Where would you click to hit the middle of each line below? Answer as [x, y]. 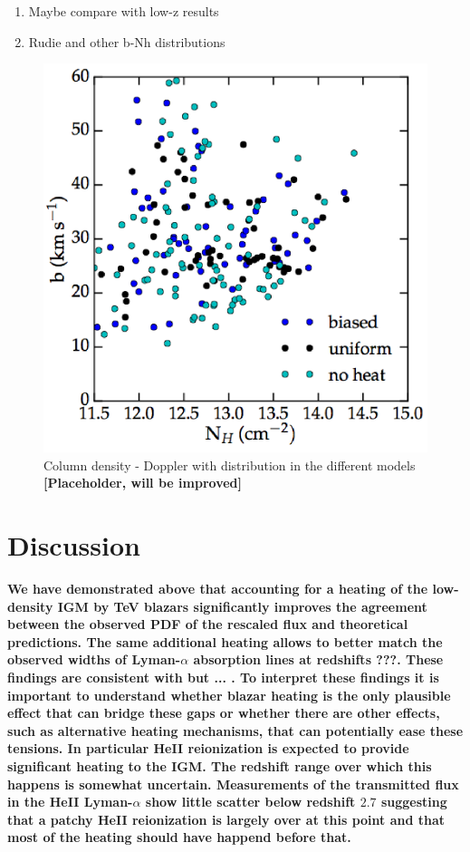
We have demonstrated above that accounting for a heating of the [218, 589]
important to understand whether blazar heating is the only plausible [229, 695]
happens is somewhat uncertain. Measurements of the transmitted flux [233, 784]
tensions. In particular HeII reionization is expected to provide [208, 748]
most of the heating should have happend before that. [179, 837]
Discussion [74, 545]
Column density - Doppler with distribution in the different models [230, 465]
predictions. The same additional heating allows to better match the [225, 641]
